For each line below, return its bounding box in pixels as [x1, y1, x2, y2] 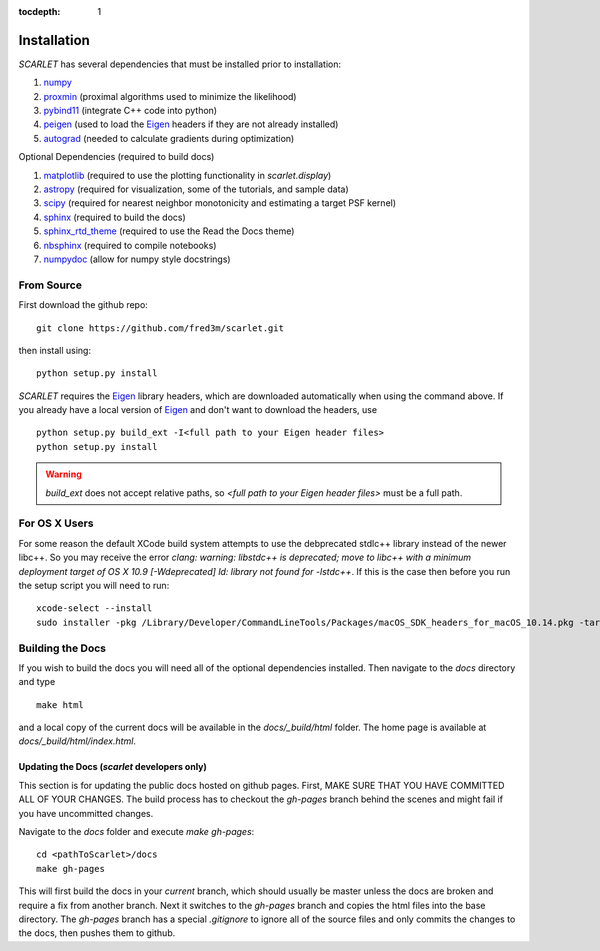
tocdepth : [18, 6, 61, 17]
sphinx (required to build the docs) [43, 211, 187, 223]
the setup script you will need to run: [18, 579, 170, 591]
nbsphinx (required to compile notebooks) [43, 239, 217, 251]
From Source [18, 278, 82, 292]
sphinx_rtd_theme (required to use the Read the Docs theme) [43, 225, 295, 237]
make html [36, 699, 84, 710]
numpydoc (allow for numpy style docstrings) [43, 253, 231, 265]
